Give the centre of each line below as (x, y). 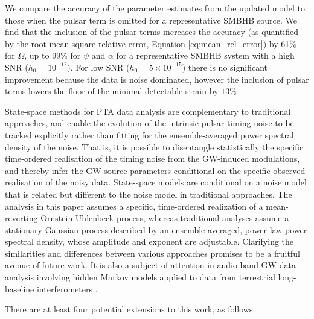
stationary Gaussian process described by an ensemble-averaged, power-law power (156, 229)
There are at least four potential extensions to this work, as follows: (130, 309)
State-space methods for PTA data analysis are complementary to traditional (148, 111)
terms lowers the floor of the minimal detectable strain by (112, 91)
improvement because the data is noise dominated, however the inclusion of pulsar (157, 79)
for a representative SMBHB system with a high (205, 55)
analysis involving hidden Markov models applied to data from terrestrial (140, 277)
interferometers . (67, 288)
